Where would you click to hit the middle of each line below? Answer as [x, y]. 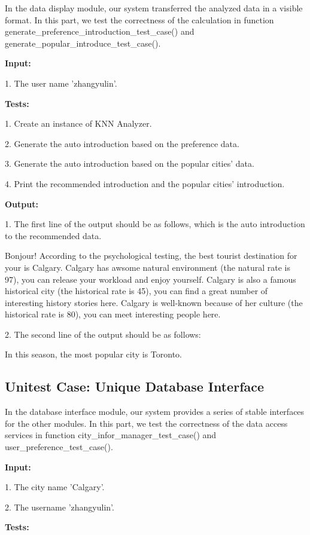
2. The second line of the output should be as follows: [103, 334]
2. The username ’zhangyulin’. [60, 507]
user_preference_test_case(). [59, 447]
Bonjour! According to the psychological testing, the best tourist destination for [151, 256]
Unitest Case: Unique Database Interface [135, 386]
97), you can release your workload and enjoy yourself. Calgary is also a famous [151, 279]
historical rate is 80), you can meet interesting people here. [113, 314]
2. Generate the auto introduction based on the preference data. [122, 143]
